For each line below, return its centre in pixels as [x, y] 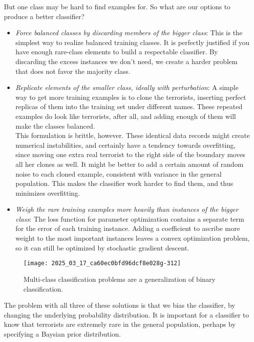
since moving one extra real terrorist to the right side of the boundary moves [130, 154]
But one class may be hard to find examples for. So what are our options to [117, 6]
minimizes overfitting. [48, 193]
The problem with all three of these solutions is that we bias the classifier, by [120, 305]
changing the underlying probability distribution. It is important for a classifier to [127, 314]
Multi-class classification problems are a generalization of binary [119, 279]
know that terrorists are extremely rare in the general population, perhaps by [120, 324]
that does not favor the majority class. [73, 71]
